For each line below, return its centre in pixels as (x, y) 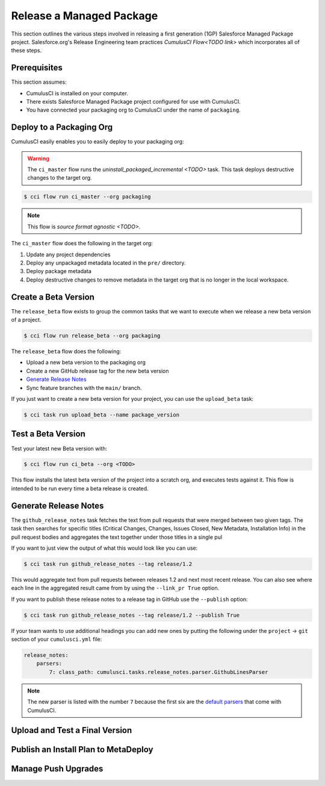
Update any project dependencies (68, 254)
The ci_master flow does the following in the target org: (82, 244)
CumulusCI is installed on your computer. (77, 93)
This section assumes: (39, 82)
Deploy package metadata (59, 271)
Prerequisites (37, 68)
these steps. (26, 51)
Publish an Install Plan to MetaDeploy (82, 750)
